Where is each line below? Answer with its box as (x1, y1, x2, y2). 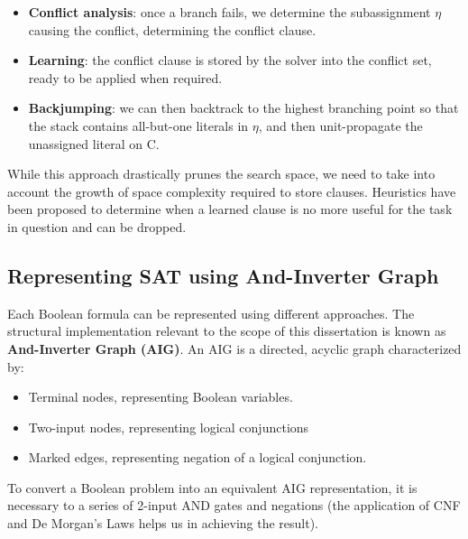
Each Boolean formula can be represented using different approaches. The (7, 303, 415, 322)
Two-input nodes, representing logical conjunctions (28, 417, 309, 436)
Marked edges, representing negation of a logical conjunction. (28, 448, 367, 467)
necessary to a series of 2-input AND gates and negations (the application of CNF (7, 496, 461, 515)
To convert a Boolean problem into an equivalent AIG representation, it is (7, 478, 418, 497)
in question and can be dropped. (7, 217, 187, 236)
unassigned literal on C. (28, 134, 160, 153)
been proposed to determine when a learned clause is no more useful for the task (7, 200, 453, 218)
